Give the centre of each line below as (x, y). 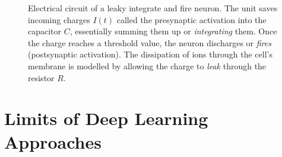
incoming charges (59, 19)
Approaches (53, 141)
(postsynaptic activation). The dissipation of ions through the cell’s (150, 54)
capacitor (45, 31)
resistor (41, 77)
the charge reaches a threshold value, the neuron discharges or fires (150, 42)
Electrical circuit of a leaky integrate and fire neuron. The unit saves (153, 8)
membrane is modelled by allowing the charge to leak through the (147, 65)
